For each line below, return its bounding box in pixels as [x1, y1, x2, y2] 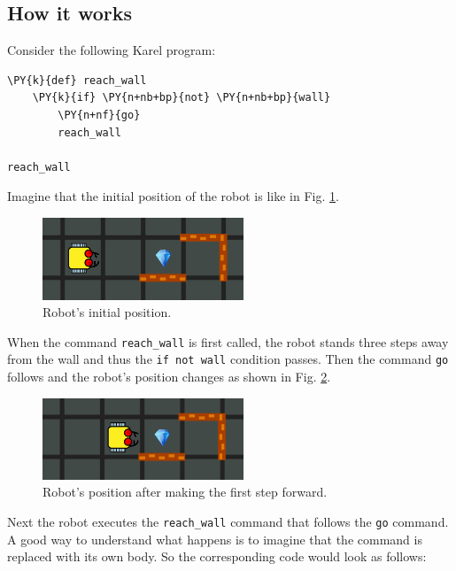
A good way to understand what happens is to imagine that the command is [7, 529, 422, 548]
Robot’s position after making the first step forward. [43, 482, 328, 501]
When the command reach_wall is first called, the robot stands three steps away [7, 332, 449, 351]
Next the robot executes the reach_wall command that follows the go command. [7, 513, 449, 531]
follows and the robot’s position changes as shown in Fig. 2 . [7, 367, 331, 386]
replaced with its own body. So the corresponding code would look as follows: [7, 547, 427, 566]
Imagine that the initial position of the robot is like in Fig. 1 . [7, 187, 339, 205]
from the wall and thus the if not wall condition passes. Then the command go [7, 350, 449, 368]
